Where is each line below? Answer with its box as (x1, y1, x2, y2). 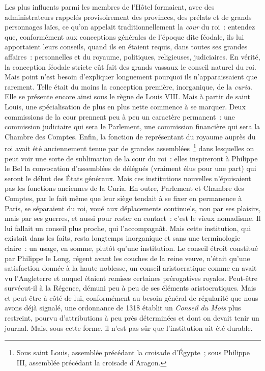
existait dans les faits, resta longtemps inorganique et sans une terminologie (5, 233, 241, 243)
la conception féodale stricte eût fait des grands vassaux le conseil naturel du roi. (5, 61, 256, 72)
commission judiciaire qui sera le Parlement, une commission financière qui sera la (5, 121, 260, 132)
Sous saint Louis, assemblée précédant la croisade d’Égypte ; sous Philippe (16, 347, 250, 358)
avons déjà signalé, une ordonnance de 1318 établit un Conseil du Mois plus (5, 302, 241, 313)
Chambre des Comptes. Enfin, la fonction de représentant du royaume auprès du (5, 131, 256, 141)
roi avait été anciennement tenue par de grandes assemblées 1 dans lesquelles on (5, 141, 254, 153)
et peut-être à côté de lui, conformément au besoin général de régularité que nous (5, 292, 258, 303)
